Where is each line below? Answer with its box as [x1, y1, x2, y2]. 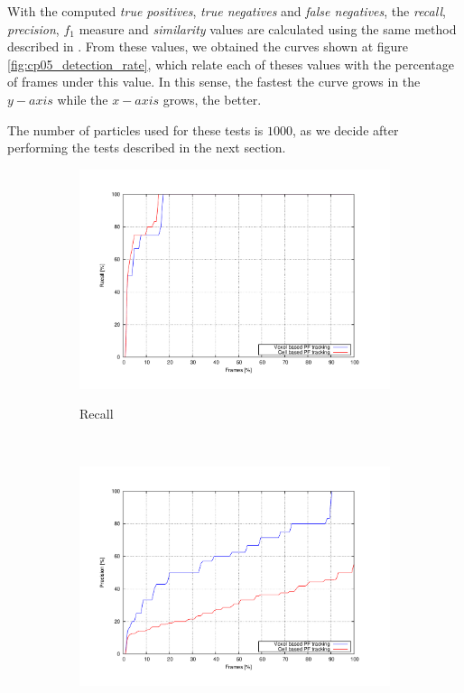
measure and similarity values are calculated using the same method [79, 19, 457, 38]
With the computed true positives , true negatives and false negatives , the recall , [7, 2, 446, 20]
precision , [7, 19, 60, 38]
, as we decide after [292, 120, 399, 139]
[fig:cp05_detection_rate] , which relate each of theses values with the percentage [7, 54, 454, 73]
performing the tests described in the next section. [7, 138, 286, 157]
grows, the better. [162, 89, 262, 108]
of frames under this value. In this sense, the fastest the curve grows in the [7, 72, 421, 91]
